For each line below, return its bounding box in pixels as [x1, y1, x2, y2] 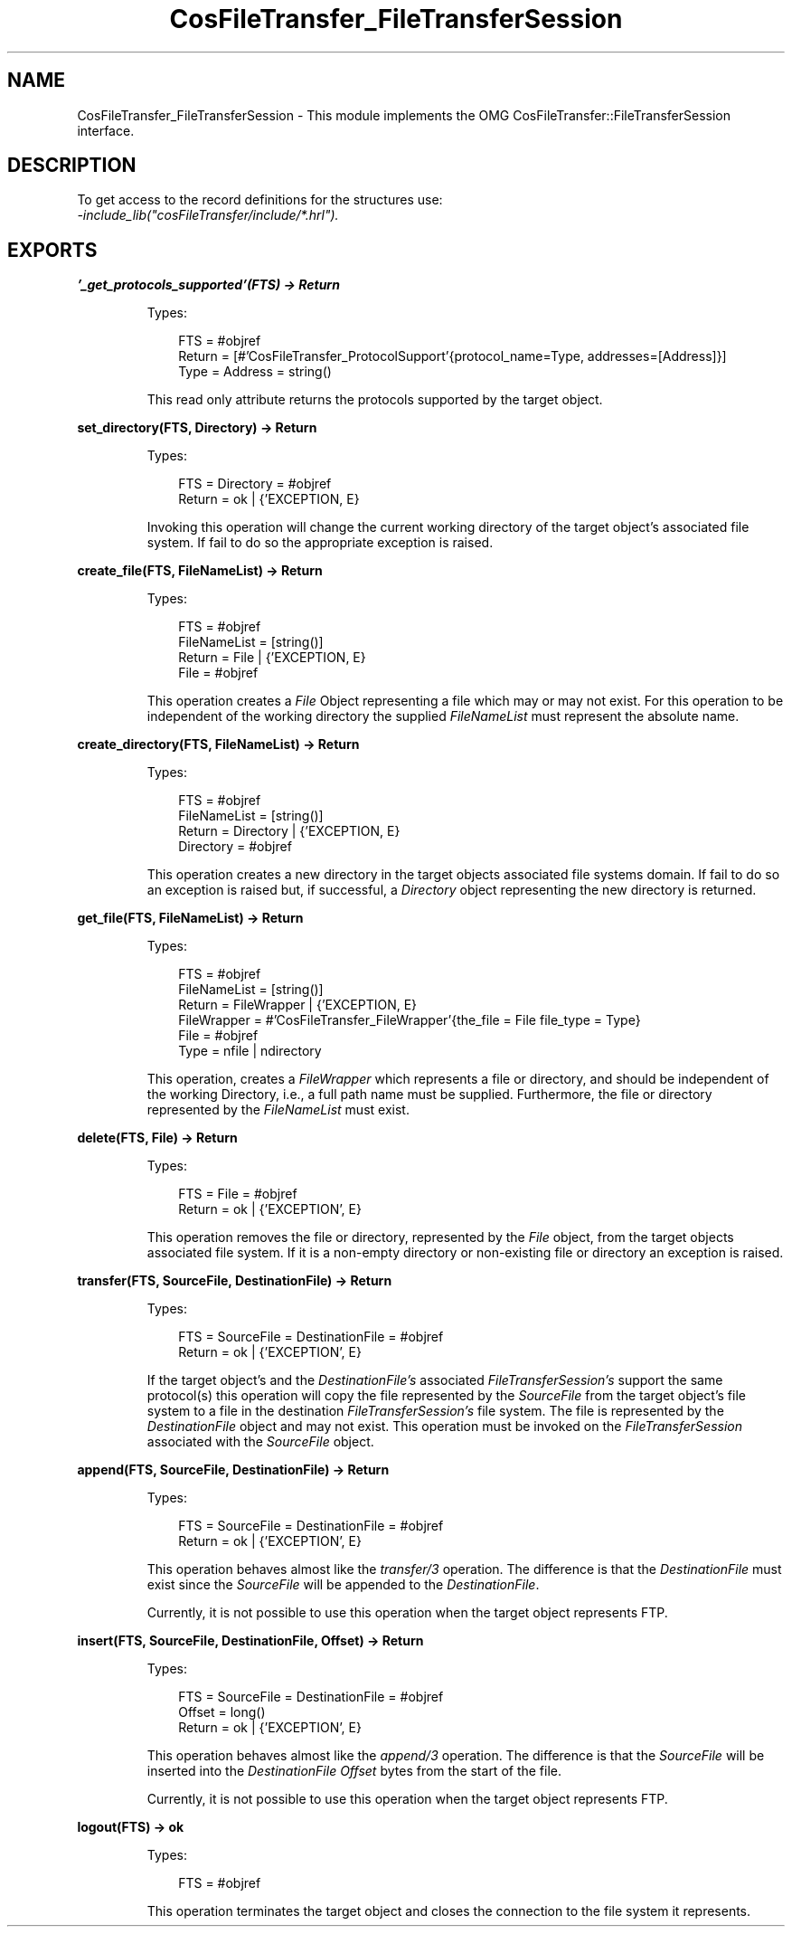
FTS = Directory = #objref [178, 476, 332, 492]
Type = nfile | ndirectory [178, 1043, 322, 1059]
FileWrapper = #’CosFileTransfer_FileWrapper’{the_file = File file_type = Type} [178, 1012, 641, 1029]
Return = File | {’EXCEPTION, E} [178, 649, 366, 666]
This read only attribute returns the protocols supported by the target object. [146, 392, 603, 408]
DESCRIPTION [7, 154, 137, 177]
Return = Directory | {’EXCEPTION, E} [178, 823, 401, 839]
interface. [77, 122, 135, 138]
